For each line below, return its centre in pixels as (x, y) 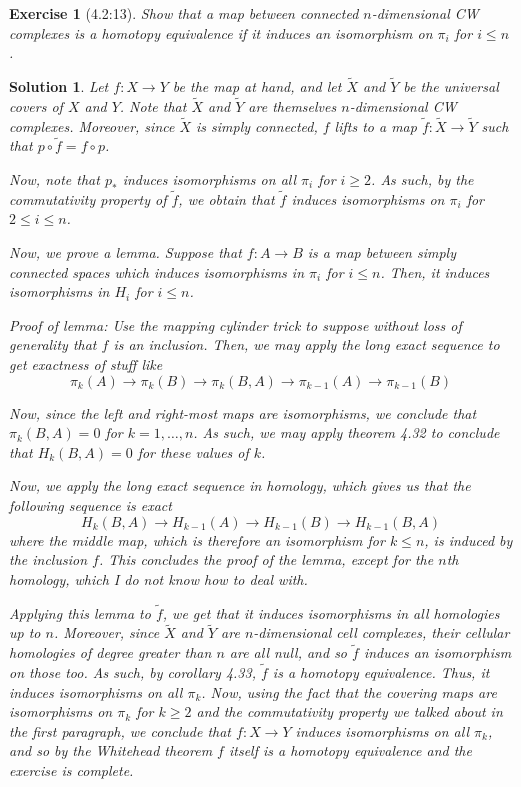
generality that (53, 344)
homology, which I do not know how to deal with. (158, 578)
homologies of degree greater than (110, 652)
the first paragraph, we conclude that (120, 730)
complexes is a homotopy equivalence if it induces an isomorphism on (221, 32)
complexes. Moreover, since (92, 125)
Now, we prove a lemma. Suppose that (125, 252)
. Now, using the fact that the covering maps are (349, 691)
